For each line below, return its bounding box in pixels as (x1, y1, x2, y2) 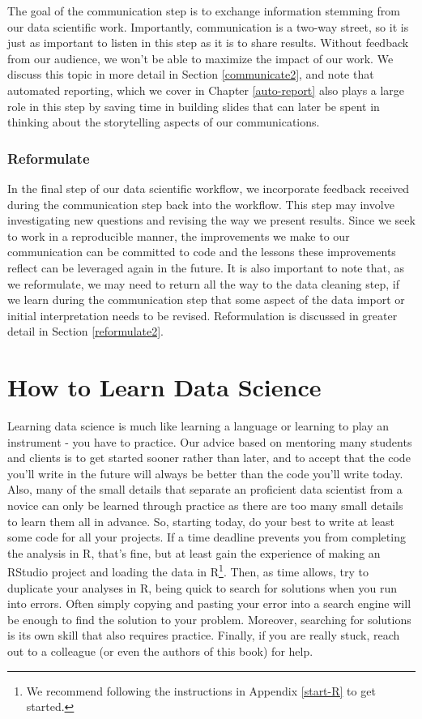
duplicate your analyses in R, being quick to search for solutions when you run (7, 579, 398, 596)
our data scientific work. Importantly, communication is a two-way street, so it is (7, 18, 409, 35)
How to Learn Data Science (7, 370, 322, 404)
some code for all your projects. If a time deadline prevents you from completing (7, 529, 406, 546)
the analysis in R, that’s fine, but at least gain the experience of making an (7, 544, 381, 561)
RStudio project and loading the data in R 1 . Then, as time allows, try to (7, 561, 369, 580)
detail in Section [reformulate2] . (7, 323, 164, 340)
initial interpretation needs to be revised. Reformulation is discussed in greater (7, 306, 398, 323)
